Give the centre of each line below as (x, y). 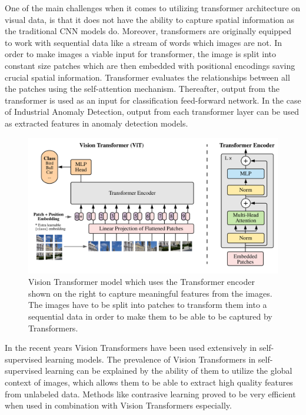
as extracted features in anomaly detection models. (97, 123)
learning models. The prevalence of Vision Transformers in (150, 359)
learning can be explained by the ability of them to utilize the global (169, 371)
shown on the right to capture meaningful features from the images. (150, 293)
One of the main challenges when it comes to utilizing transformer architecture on (153, 8)
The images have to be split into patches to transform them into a (148, 305)
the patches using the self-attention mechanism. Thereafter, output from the (142, 89)
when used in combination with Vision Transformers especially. (118, 405)
